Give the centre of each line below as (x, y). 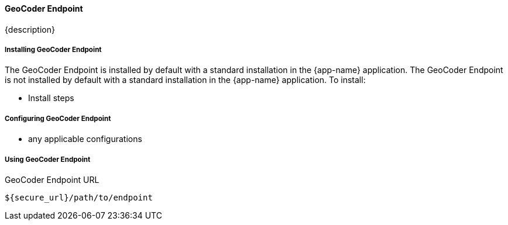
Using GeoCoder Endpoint (48, 159)
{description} (30, 29)
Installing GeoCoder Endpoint (53, 50)
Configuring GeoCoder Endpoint (58, 118)
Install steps (51, 98)
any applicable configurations (85, 139)
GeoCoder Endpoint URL (52, 179)
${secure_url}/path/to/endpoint (79, 197)
